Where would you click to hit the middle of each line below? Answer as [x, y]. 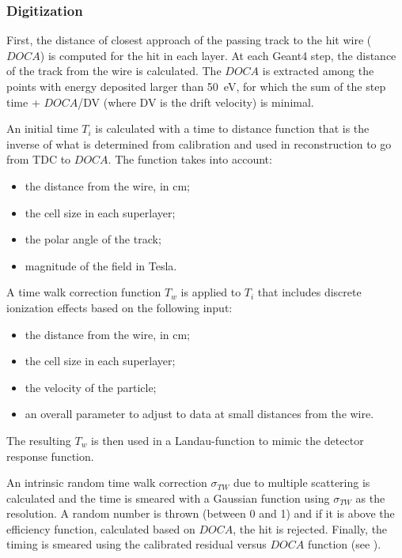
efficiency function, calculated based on [101, 528]
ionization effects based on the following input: [119, 307]
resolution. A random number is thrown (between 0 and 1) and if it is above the [201, 513]
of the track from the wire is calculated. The [114, 71]
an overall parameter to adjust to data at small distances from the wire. [199, 414]
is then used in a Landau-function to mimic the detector [228, 440]
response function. [50, 456]
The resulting [39, 440]
